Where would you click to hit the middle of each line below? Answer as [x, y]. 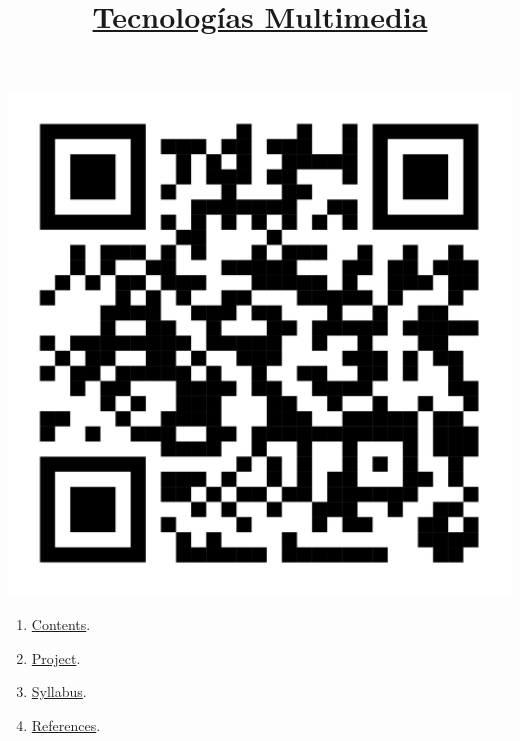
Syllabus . [59, 691]
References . [66, 724]
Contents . [61, 623]
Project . [56, 657]
